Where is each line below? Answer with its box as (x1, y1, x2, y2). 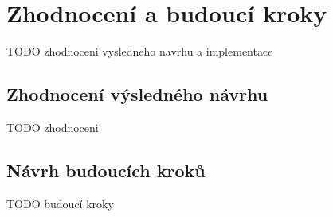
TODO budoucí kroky (6, 195, 114, 211)
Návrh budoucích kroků (6, 157, 206, 182)
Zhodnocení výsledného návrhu (6, 82, 268, 107)
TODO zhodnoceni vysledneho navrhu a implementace (6, 43, 273, 60)
